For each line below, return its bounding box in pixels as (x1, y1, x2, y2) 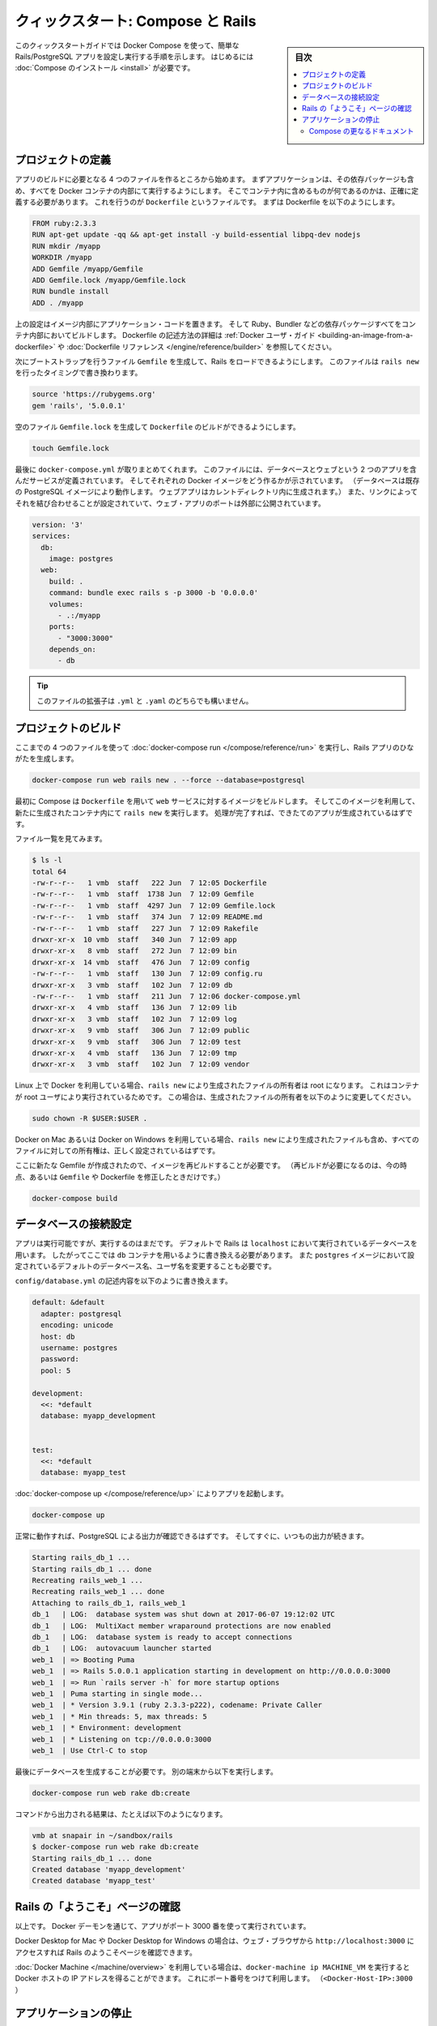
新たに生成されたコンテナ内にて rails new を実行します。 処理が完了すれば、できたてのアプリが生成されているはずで (15, 807, 413, 818)
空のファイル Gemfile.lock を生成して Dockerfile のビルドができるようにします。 (15, 421, 301, 431)
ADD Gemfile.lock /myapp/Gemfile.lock (32, 276, 186, 284)
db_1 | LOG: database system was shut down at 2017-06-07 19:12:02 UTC (32, 1609, 336, 1619)
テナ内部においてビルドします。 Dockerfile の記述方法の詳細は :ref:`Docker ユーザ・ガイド (15, 331, 316, 340)
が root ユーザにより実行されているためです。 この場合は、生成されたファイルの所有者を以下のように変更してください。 (15, 1092, 416, 1101)
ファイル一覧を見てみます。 (15, 834, 107, 844)
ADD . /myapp (32, 298, 84, 307)
